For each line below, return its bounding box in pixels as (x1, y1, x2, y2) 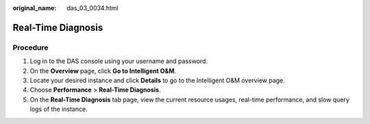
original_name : (12, 4, 57, 12)
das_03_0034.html (66, 4, 119, 12)
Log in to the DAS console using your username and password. (29, 57, 208, 65)
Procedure (12, 42, 49, 52)
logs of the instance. (29, 105, 88, 113)
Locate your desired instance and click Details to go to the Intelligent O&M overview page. (29, 76, 286, 84)
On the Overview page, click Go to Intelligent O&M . (29, 66, 177, 75)
